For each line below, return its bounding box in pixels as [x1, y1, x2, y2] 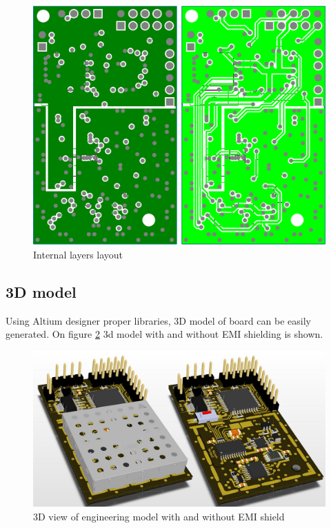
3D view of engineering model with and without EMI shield [33, 509, 285, 523]
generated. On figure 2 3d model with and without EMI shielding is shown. [6, 327, 323, 341]
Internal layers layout [33, 247, 123, 261]
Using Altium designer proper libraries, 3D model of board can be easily [6, 313, 311, 327]
